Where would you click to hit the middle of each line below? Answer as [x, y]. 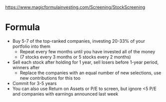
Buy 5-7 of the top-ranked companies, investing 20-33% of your [79, 41]
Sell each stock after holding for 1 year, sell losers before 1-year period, [85, 62]
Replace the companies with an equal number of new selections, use [90, 73]
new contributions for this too [50, 78]
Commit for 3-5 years [34, 83]
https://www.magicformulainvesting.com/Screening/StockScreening [75, 7]
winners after [26, 67]
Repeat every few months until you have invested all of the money [87, 51]
